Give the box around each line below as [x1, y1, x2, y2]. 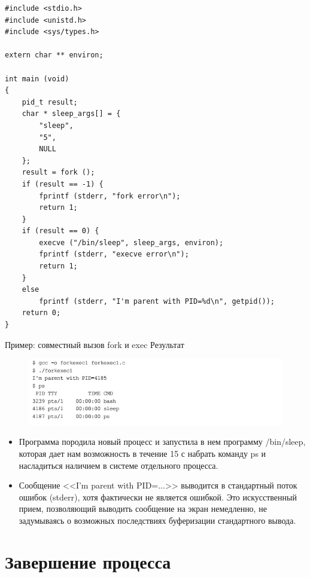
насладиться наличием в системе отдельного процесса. [19, 459, 218, 471]
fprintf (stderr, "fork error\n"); [39, 191, 181, 200]
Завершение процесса [5, 549, 171, 573]
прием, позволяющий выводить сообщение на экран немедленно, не [19, 502, 267, 515]
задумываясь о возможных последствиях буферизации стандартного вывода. [19, 514, 296, 527]
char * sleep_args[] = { [22, 109, 121, 118]
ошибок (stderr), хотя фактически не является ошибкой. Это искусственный [19, 490, 297, 503]
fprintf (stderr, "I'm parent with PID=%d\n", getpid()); [39, 297, 275, 306]
